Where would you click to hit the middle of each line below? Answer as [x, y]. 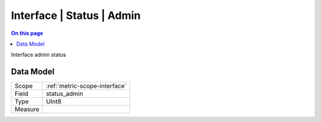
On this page [27, 33]
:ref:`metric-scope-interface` [86, 86]
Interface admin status [39, 55]
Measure [27, 110]
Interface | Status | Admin [76, 15]
